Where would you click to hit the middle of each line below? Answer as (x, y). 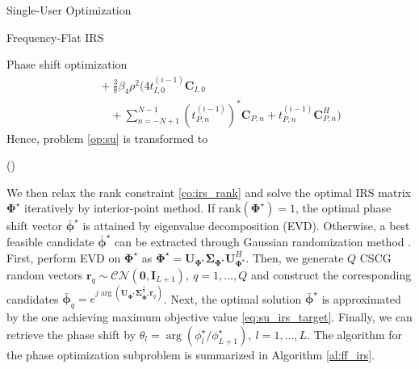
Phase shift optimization (67, 64)
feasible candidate (50, 241)
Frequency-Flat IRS (55, 37)
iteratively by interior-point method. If (119, 208)
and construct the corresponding (331, 274)
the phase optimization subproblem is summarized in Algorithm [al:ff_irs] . (191, 354)
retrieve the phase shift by (71, 334)
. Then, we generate (295, 257)
